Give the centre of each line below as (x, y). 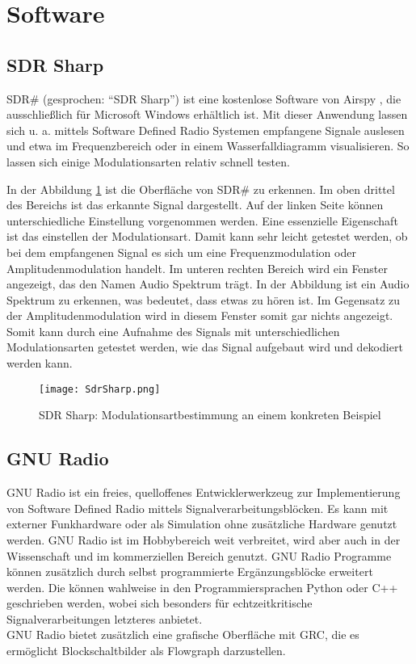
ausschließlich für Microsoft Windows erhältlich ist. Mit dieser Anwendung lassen (207, 114)
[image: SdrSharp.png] (100, 389)
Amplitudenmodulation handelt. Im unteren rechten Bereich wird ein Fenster (197, 268)
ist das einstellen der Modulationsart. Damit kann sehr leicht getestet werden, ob (207, 236)
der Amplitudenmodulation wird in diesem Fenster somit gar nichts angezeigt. (200, 315)
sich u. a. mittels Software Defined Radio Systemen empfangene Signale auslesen (206, 130)
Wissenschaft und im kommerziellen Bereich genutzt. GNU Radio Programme (199, 555)
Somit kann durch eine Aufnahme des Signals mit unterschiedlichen (173, 331)
